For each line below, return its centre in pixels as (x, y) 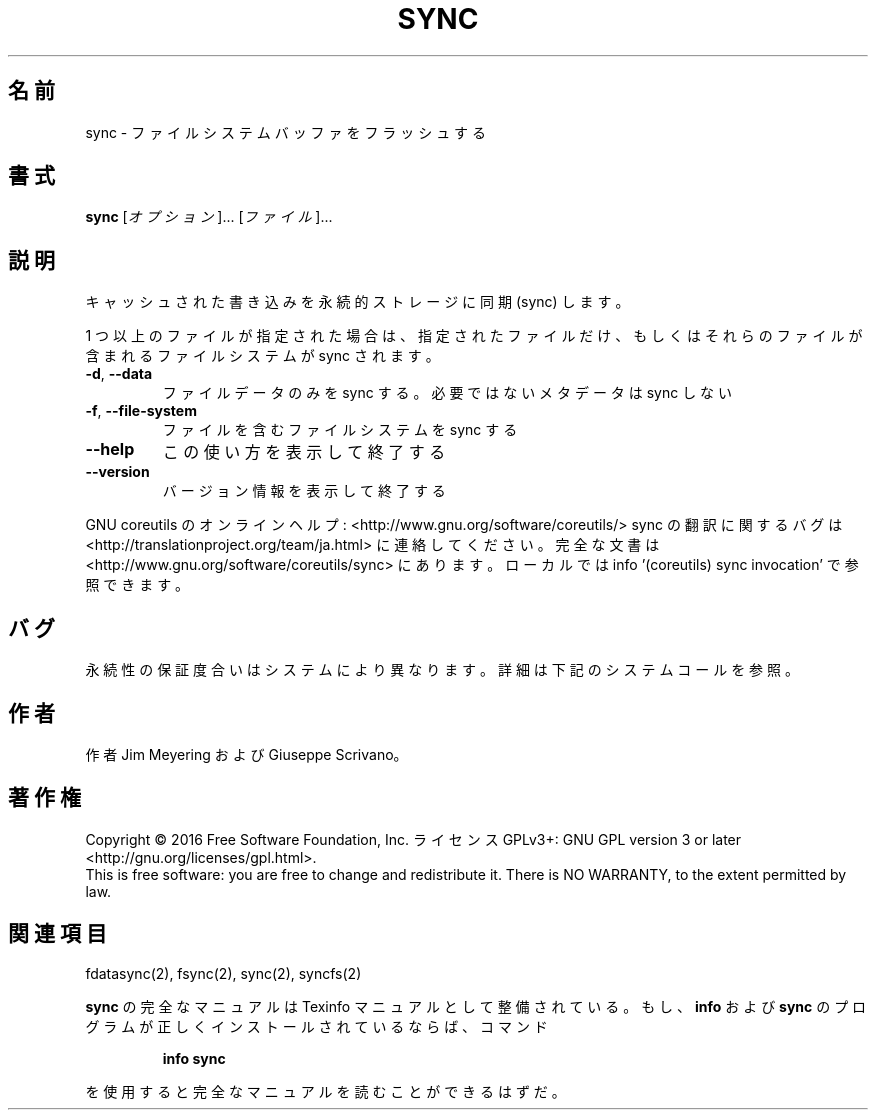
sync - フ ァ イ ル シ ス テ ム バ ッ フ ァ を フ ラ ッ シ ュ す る (286, 132)
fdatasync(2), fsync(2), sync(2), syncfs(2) (223, 973)
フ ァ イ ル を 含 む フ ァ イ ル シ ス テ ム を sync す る (340, 430)
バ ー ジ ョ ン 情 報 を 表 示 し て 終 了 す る (304, 491)
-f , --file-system (141, 411)
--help (110, 449)
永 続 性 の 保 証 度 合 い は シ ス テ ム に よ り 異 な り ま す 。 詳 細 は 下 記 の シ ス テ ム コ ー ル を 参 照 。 (442, 670)
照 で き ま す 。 (137, 585)
